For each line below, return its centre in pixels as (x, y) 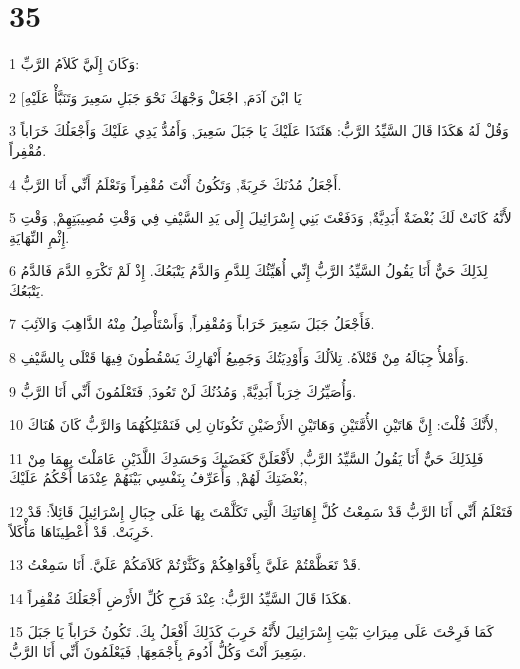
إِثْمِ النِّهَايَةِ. (39, 236)
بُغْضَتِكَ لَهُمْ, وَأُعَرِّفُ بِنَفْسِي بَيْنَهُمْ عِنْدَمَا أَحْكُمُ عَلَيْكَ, (158, 477)
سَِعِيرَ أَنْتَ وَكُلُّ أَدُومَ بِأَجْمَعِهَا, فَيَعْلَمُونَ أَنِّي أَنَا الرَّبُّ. (158, 651)
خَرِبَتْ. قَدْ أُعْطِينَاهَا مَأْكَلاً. (81, 530)
